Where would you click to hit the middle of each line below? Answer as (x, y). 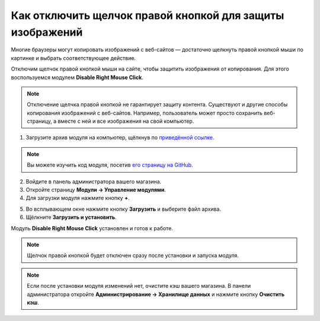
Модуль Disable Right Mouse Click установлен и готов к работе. (92, 228)
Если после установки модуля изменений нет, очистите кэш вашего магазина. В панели (139, 286)
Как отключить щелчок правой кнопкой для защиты (148, 15)
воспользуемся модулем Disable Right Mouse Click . (77, 77)
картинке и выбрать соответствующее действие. (73, 58)
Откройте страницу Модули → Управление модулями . (96, 190)
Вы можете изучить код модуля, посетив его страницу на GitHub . (110, 165)
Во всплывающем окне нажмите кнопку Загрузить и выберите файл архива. (124, 209)
